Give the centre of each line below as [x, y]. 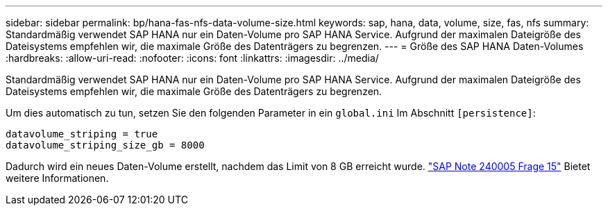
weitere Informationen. [57, 178]
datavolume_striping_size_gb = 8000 [105, 145]
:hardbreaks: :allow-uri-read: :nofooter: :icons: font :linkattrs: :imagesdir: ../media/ [192, 58]
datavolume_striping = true [82, 134]
